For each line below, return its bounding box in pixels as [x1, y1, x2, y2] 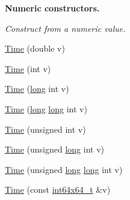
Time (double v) [5, 42, 65, 55]
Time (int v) [5, 62, 51, 74]
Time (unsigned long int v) [5, 143, 105, 156]
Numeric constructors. [5, 2, 100, 14]
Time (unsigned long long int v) [5, 163, 123, 175]
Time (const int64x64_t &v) [5, 183, 111, 196]
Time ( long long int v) [5, 102, 87, 115]
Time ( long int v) [5, 82, 69, 95]
